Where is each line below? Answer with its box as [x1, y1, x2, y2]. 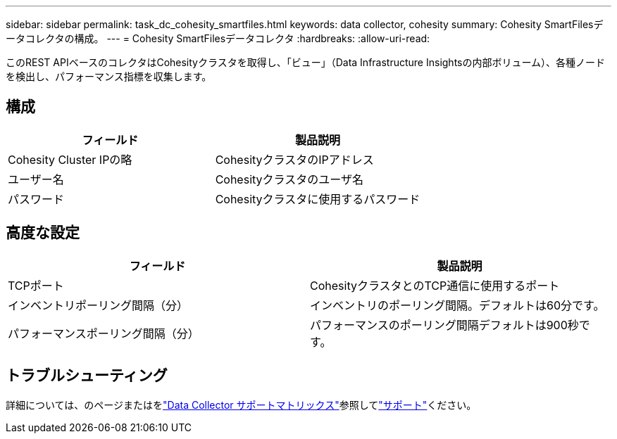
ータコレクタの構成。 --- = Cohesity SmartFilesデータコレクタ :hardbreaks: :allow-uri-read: [6, 32, 430, 44]
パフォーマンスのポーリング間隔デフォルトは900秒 [310, 317, 579, 332]
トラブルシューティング [6, 367, 168, 385]
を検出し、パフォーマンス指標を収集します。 [6, 70, 212, 82]
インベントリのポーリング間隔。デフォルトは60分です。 [310, 298, 605, 312]
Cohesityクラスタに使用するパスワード [215, 191, 420, 206]
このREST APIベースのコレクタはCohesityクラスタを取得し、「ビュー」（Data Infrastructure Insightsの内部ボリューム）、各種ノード [6, 56, 606, 68]
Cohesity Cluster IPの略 [8, 152, 132, 167]
